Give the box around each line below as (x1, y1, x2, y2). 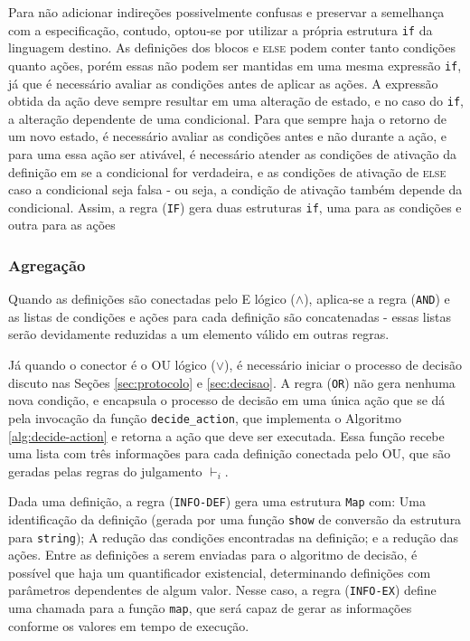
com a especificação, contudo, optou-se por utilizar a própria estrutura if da (8, 20, 433, 39)
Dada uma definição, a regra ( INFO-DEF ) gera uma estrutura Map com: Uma (8, 492, 426, 511)
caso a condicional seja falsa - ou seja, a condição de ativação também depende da (8, 180, 463, 199)
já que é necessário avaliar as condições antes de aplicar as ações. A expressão (8, 73, 438, 92)
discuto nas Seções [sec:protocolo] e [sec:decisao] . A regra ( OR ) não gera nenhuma (8, 372, 456, 391)
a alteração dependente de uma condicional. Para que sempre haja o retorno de (8, 108, 447, 127)
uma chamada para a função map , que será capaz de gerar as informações (8, 599, 412, 617)
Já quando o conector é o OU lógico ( (8, 355, 216, 374)
